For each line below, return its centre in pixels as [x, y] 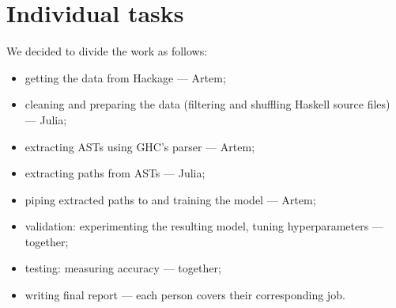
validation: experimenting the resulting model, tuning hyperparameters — [204, 226]
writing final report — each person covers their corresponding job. [185, 295]
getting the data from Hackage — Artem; [125, 77]
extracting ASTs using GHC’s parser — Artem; [140, 146]
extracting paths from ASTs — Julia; [115, 173]
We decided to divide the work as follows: [107, 51]
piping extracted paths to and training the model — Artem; [170, 199]
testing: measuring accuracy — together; [123, 268]
